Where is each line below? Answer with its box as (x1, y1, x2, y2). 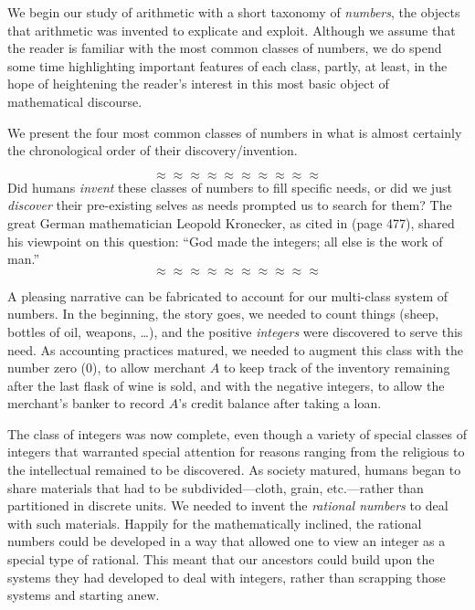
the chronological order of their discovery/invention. (7, 141, 298, 160)
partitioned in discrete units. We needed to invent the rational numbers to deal (7, 496, 449, 515)
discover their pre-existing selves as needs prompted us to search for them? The (7, 195, 452, 215)
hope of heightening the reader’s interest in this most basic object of (7, 74, 389, 93)
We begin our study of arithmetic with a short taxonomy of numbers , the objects (7, 3, 460, 21)
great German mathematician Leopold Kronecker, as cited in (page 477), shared (7, 213, 455, 232)
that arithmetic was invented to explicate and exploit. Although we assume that (7, 20, 456, 39)
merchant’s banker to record (7, 394, 165, 413)
